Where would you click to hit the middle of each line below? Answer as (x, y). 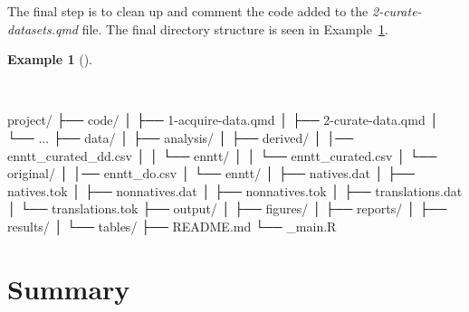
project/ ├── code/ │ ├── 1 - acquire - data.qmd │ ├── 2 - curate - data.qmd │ (223, 120)
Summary (69, 288)
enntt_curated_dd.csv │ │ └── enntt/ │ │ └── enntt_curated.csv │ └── (222, 155)
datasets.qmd (43, 28)
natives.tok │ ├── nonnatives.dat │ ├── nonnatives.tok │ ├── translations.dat (235, 190)
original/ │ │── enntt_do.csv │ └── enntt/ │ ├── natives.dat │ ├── (211, 173)
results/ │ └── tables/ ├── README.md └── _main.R (172, 226)
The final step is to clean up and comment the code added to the (188, 11)
